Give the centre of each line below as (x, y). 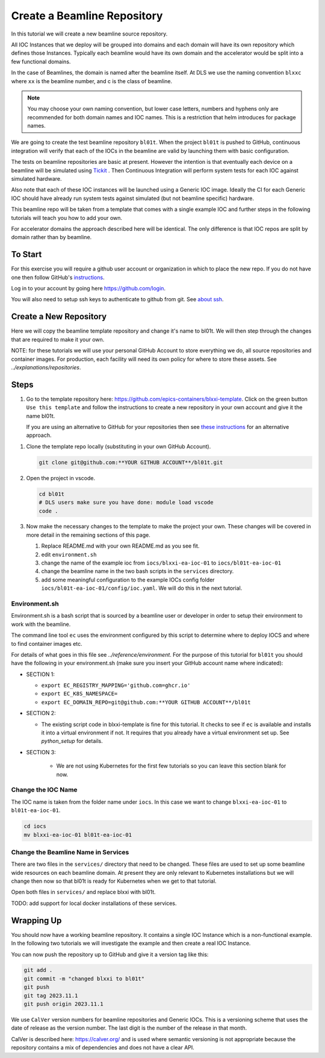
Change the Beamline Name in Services (70, 852)
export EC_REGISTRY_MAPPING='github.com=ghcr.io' (116, 686)
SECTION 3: (41, 752)
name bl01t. (41, 416)
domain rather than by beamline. (51, 237)
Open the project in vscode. (61, 478)
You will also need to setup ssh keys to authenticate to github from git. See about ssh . (117, 299)
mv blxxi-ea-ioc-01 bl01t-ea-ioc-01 (78, 835)
